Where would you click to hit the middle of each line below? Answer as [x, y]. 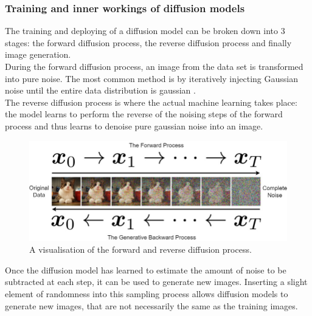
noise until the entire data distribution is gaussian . [100, 90]
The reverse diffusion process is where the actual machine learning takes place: [151, 102]
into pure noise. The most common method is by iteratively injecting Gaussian [151, 78]
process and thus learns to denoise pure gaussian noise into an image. [134, 125]
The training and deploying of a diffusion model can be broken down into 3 [145, 31]
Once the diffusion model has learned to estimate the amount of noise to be [146, 270]
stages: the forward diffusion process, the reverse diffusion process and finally [148, 42]
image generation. [38, 54]
